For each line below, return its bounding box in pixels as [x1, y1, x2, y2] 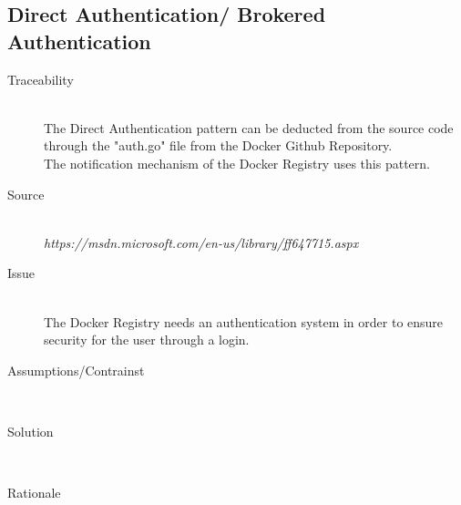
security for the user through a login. [44, 330, 250, 349]
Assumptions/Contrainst [7, 360, 145, 379]
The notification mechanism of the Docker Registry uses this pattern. [44, 153, 430, 172]
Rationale [7, 483, 61, 502]
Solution [7, 421, 54, 440]
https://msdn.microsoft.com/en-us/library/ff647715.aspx [44, 232, 359, 252]
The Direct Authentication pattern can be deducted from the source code [44, 118, 454, 137]
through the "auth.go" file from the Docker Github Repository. [44, 136, 393, 155]
